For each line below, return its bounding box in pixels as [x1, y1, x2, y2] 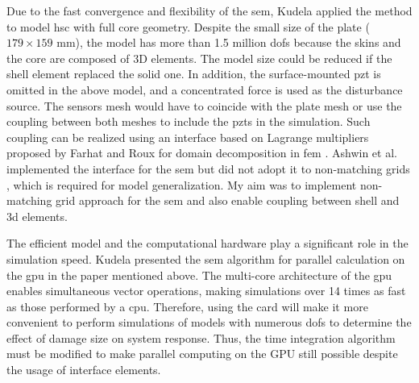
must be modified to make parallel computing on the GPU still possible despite [6, 345, 398, 362]
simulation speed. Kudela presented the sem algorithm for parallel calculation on [6, 250, 405, 267]
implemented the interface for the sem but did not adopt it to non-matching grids [6, 160, 410, 177]
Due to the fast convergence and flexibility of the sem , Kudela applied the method [6, 2, 413, 19]
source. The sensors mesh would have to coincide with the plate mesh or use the [6, 97, 402, 114]
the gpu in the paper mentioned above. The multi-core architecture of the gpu [6, 266, 392, 283]
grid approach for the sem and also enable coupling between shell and [56, 192, 400, 209]
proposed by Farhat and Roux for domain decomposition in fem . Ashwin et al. [6, 144, 397, 161]
